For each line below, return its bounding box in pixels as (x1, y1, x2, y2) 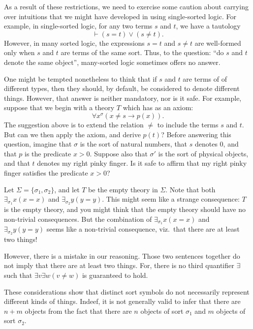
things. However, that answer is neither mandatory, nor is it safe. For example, (4, 92, 242, 103)
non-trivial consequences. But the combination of (4, 213, 152, 224)
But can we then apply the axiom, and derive (4, 129, 141, 139)
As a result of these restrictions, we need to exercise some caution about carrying (4, 1, 249, 11)
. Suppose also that (90, 148, 148, 158)
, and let (54, 184, 80, 194)
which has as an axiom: (123, 102, 193, 113)
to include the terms (157, 119, 219, 129)
